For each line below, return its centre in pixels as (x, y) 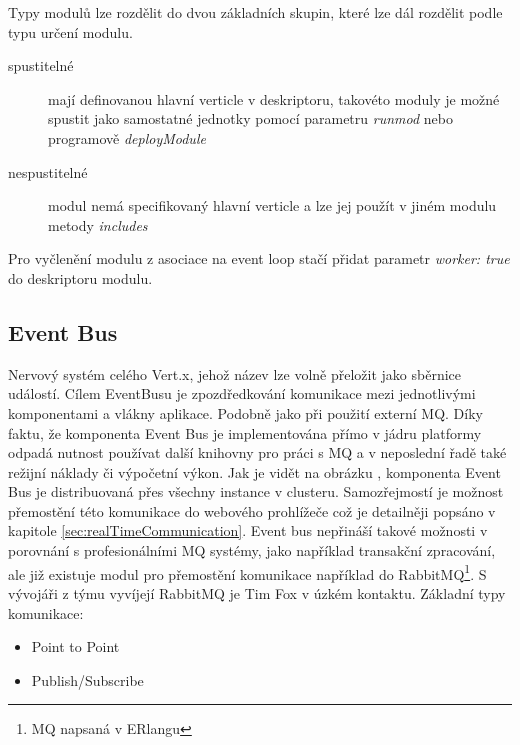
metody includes (98, 224)
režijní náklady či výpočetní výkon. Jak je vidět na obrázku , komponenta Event (254, 471)
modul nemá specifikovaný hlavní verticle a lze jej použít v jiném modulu (272, 205)
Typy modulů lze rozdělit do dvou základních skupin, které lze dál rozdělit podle (255, 12)
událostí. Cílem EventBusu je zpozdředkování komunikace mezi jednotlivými (242, 393)
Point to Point (75, 646)
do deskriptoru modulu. (80, 277)
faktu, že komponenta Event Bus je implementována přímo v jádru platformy (245, 432)
